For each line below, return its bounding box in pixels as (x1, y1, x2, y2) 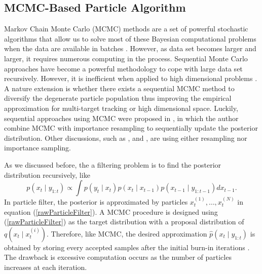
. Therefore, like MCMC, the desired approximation (47, 228, 207, 239)
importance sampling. (4, 142, 71, 153)
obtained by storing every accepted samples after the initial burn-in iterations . (4, 242, 250, 252)
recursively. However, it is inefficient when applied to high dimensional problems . (4, 73, 257, 84)
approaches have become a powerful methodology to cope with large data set (4, 63, 243, 73)
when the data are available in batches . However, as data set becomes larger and (4, 43, 256, 54)
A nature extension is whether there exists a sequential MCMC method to (4, 83, 235, 93)
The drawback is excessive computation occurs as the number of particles (4, 252, 232, 262)
